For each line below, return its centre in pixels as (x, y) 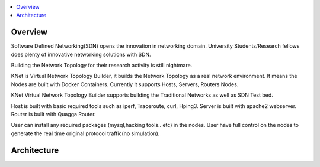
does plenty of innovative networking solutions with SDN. (81, 54)
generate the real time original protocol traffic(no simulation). (85, 133)
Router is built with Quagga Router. (53, 114)
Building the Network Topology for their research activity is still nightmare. (102, 66)
